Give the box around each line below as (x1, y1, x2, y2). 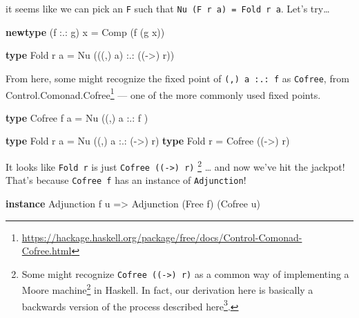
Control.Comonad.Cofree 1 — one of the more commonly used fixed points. (6, 85, 321, 102)
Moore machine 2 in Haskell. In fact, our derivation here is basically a (21, 281, 313, 297)
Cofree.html (21, 243, 72, 258)
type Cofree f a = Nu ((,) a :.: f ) (6, 110, 148, 124)
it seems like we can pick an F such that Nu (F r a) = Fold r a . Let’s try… (6, 1, 330, 15)
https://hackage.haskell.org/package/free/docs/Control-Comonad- (21, 230, 302, 244)
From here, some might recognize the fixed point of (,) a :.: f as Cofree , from (6, 71, 349, 85)
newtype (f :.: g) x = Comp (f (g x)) (6, 24, 165, 39)
